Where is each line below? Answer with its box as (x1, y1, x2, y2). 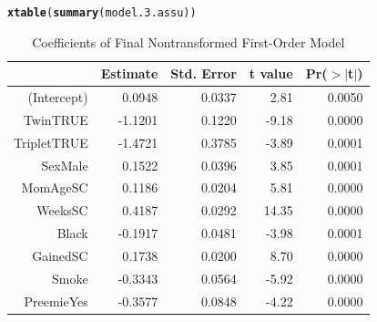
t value (249, 64, 293, 83)
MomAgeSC (21, 178, 88, 197)
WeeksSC (36, 201, 88, 220)
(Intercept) (27, 88, 88, 107)
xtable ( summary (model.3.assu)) (7, 6, 197, 19)
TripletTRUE (14, 132, 88, 151)
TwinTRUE (23, 109, 88, 129)
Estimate (100, 64, 158, 83)
